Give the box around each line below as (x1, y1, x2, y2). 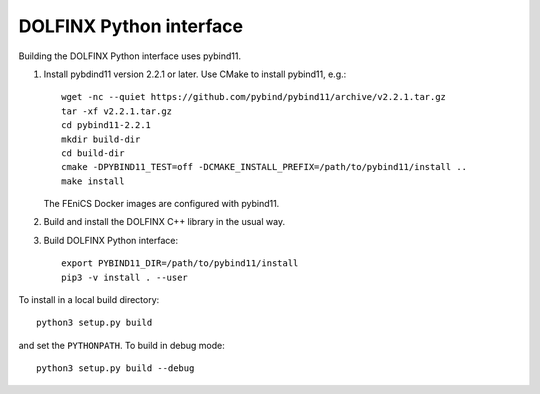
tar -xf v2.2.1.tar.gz (61, 105, 173, 117)
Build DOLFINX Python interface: (43, 234, 179, 246)
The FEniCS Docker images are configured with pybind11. (43, 198, 280, 210)
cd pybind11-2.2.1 (61, 120, 152, 131)
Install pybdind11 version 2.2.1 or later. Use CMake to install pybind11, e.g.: (43, 68, 347, 80)
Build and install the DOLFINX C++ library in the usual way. (43, 216, 285, 228)
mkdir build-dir (61, 133, 141, 145)
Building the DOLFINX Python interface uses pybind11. (18, 50, 242, 62)
